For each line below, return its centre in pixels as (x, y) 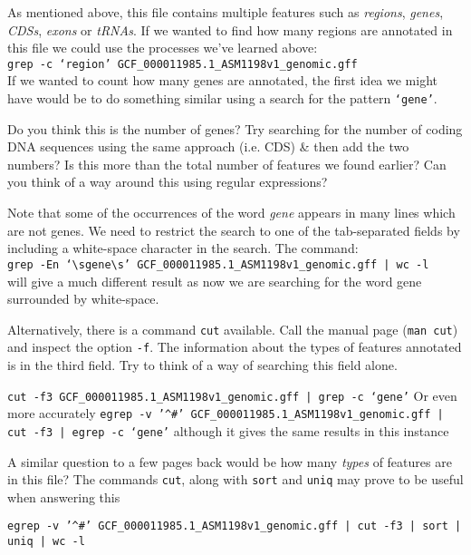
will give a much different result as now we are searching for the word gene (215, 281)
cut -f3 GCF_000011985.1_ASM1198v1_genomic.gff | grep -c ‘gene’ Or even (232, 395)
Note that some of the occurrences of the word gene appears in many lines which (231, 213)
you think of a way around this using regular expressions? (168, 182)
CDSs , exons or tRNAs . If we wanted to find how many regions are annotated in (230, 29)
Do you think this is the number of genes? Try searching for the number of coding (235, 128)
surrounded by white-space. (83, 299)
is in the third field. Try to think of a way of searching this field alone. (202, 365)
